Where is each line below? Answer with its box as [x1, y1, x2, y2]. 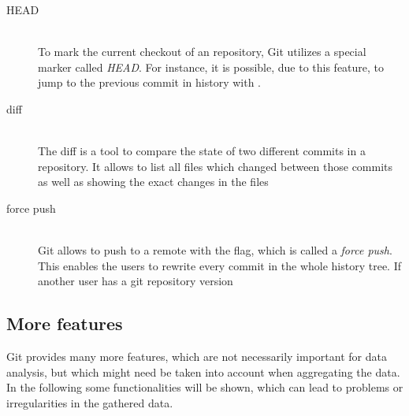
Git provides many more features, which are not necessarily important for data [6, 348, 387, 365]
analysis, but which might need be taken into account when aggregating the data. [6, 363, 400, 380]
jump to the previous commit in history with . [38, 74, 261, 91]
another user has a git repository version [38, 273, 233, 289]
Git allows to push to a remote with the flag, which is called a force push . [38, 242, 392, 258]
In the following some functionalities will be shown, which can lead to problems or [6, 379, 403, 396]
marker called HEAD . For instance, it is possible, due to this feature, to [38, 58, 385, 75]
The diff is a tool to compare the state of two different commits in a [38, 143, 366, 159]
